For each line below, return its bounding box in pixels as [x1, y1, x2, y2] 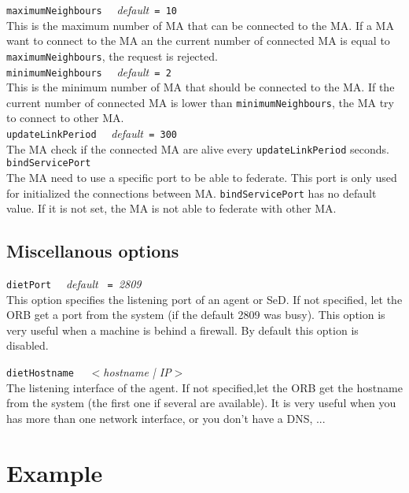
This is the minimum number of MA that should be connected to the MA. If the [6, 79, 395, 95]
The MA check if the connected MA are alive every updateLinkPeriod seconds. [6, 140, 389, 157]
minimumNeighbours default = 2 [6, 63, 171, 80]
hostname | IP [103, 364, 171, 380]
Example [6, 456, 103, 488]
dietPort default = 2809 [6, 276, 142, 292]
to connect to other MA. [6, 109, 124, 126]
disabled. [6, 337, 49, 354]
